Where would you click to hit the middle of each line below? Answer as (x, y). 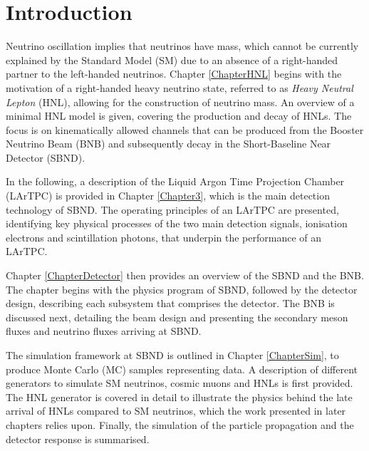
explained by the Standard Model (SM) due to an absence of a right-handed (172, 59)
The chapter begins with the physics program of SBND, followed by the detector (182, 289)
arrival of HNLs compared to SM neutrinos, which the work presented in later (176, 411)
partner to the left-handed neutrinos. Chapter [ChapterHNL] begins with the (174, 74)
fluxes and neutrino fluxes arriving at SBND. (104, 331)
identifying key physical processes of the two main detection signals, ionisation (177, 223)
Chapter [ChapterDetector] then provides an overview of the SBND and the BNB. (185, 275)
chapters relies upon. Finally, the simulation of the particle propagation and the (180, 424)
